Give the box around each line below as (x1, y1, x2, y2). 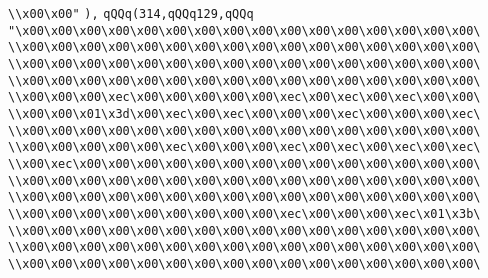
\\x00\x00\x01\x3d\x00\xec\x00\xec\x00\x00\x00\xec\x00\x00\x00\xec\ (8, 106, 481, 121)
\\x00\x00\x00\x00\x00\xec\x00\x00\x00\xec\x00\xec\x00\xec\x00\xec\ (8, 140, 481, 155)
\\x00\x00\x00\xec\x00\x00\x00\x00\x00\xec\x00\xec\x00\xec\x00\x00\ (8, 90, 481, 105)
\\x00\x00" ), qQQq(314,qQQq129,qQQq (8, 7, 254, 21)
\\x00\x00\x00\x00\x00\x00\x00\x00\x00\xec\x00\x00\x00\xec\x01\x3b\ (8, 206, 481, 221)
